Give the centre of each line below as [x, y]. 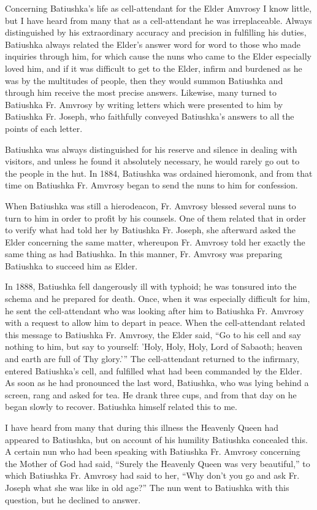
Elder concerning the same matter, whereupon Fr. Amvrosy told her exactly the [155, 241]
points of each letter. [44, 128]
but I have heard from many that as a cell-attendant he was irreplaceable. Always [158, 20]
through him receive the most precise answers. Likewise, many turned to [141, 92]
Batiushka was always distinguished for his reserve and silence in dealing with [151, 149]
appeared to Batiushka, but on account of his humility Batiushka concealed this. [156, 439]
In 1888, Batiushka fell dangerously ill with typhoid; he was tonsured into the [151, 286]
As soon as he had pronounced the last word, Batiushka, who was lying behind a [157, 383]
